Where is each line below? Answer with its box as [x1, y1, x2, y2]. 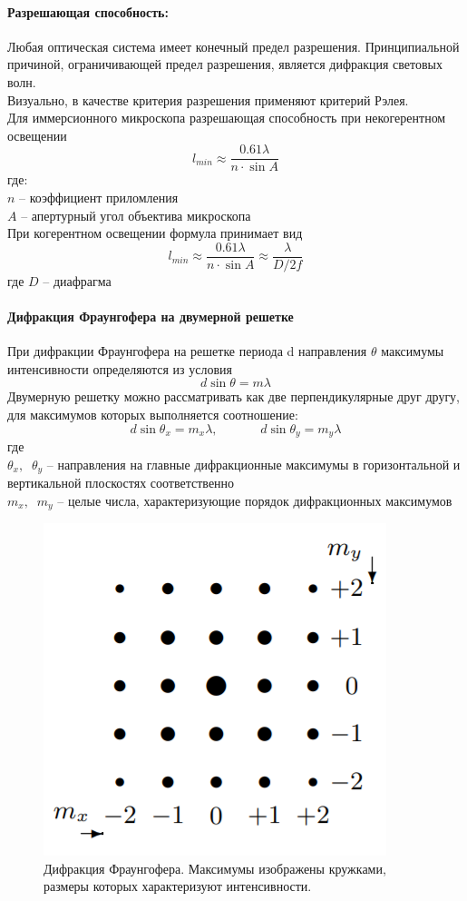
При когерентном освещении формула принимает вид [7, 223, 303, 243]
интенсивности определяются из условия [7, 359, 233, 378]
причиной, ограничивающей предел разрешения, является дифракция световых [7, 54, 443, 74]
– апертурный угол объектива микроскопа [21, 205, 251, 224]
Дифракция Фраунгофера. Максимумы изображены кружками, [44, 858, 386, 877]
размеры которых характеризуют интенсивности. [44, 876, 312, 896]
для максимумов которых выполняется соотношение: [7, 405, 298, 424]
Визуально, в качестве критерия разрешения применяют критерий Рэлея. [7, 90, 409, 109]
